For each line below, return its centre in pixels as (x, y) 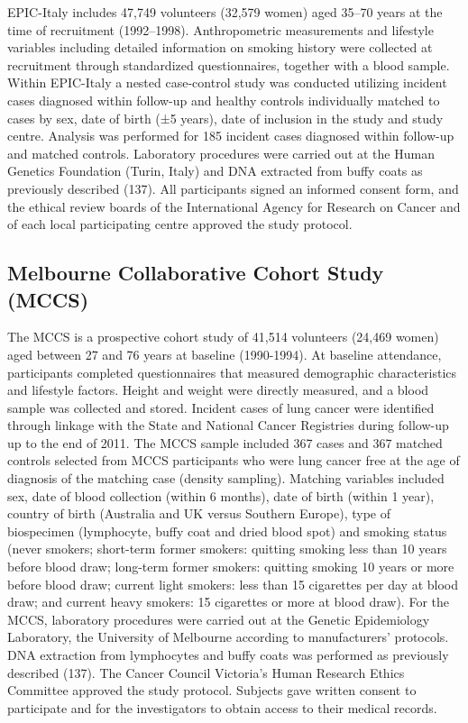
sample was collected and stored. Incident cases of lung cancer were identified (221, 407)
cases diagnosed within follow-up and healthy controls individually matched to (224, 100)
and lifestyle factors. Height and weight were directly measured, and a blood (218, 390)
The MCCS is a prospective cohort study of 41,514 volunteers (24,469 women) (223, 337)
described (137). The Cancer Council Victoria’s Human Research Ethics (206, 672)
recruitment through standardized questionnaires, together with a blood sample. (229, 64)
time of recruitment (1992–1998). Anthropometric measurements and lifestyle (220, 29)
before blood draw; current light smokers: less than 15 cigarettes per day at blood (233, 584)
